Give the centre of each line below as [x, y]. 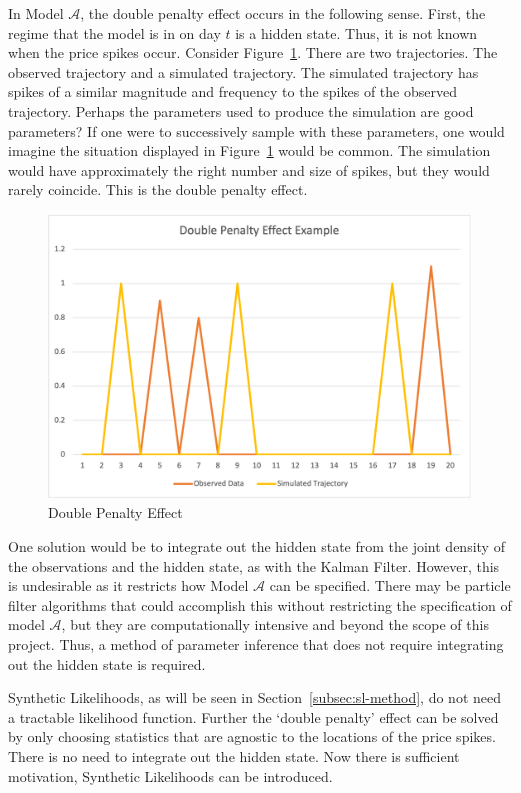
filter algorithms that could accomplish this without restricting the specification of [260, 604]
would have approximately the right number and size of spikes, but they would [249, 169]
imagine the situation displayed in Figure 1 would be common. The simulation [249, 150]
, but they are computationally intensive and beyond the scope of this [275, 624]
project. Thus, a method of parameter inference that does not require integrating [256, 643]
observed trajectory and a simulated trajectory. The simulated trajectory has [243, 71]
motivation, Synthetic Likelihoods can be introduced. [170, 775]
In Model [36, 13]
